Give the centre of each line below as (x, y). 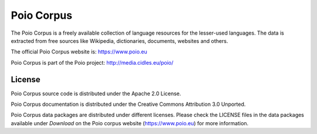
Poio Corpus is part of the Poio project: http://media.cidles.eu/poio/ (92, 62)
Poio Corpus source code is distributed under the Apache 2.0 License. (96, 93)
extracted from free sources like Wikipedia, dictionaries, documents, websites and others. (119, 41)
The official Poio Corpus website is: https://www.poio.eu (79, 52)
